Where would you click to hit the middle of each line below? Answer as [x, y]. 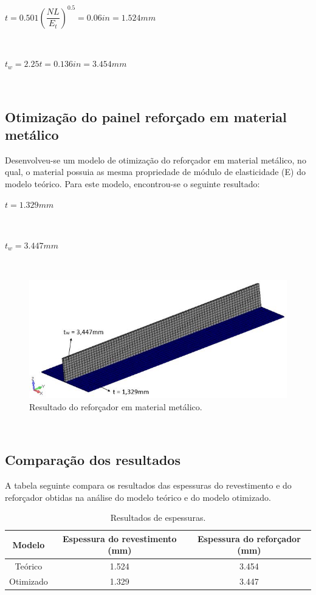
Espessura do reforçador [249, 538]
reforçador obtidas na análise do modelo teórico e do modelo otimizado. [138, 497]
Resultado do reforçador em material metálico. [116, 406]
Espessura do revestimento [119, 538]
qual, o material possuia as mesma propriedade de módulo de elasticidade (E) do [155, 172]
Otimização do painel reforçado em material [146, 116]
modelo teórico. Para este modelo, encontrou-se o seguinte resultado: [132, 184]
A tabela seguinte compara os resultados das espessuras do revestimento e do [148, 485]
